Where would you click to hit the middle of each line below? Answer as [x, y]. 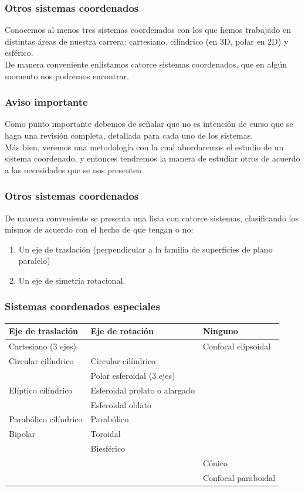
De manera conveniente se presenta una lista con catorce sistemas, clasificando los [152, 218]
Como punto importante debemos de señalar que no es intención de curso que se [149, 124]
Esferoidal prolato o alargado [143, 390]
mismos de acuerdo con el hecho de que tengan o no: [99, 229]
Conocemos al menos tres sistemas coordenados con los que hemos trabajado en [148, 30]
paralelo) [34, 260]
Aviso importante [46, 102]
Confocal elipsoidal [237, 346]
